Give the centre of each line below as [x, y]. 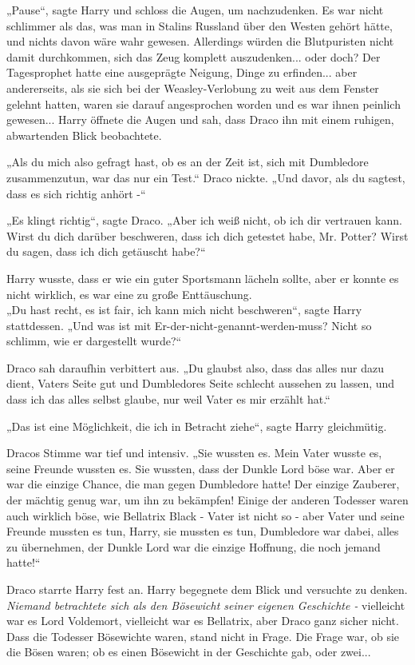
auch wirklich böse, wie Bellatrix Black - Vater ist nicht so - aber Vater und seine [206, 515]
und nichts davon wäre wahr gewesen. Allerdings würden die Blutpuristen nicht [200, 41]
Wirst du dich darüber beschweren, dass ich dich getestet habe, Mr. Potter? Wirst [207, 235]
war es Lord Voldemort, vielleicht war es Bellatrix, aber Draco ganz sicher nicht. [203, 621]
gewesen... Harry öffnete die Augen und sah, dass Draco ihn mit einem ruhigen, [200, 119]
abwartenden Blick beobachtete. [84, 135]
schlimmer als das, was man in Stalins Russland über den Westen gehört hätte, [200, 25]
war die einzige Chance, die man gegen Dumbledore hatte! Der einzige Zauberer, [203, 484]
